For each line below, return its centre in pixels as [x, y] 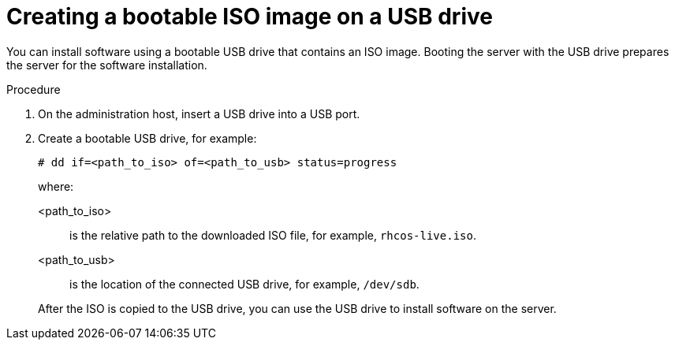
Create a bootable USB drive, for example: [147, 138]
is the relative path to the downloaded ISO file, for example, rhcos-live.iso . [273, 235]
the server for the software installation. [107, 65]
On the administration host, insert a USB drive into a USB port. [199, 113]
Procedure [34, 89]
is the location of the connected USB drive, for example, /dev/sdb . [244, 284]
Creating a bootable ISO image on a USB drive [250, 17]
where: [56, 186]
